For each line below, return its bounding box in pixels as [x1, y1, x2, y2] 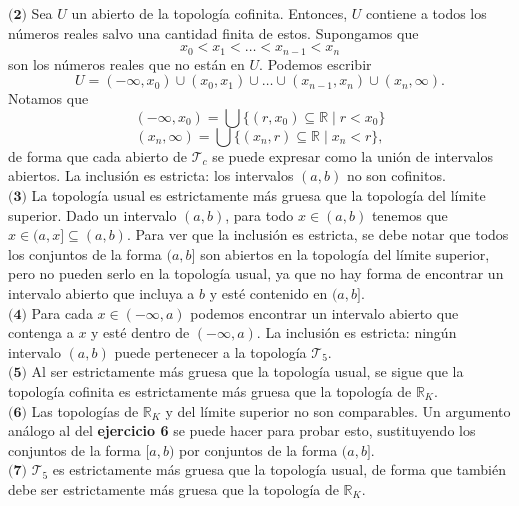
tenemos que [371, 204, 448, 225]
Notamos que [8, 88, 89, 109]
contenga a [8, 322, 74, 343]
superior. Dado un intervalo [8, 204, 177, 225]
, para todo [225, 204, 294, 225]
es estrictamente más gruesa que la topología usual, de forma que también [52, 459, 506, 480]
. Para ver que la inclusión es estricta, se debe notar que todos [126, 224, 509, 245]
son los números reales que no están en [8, 53, 245, 74]
